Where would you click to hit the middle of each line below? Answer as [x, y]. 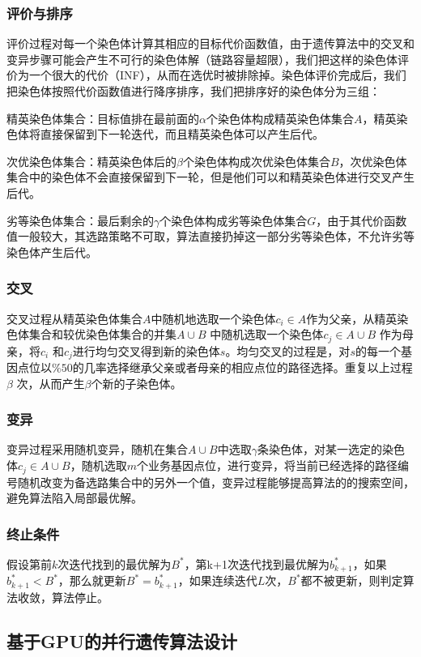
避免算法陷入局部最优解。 [74, 498]
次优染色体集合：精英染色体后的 [91, 161]
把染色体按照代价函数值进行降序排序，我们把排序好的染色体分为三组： [193, 91]
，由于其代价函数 [361, 220]
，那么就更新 [92, 580]
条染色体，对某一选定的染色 [331, 449]
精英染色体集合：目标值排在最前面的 [103, 118]
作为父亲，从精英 [352, 318]
